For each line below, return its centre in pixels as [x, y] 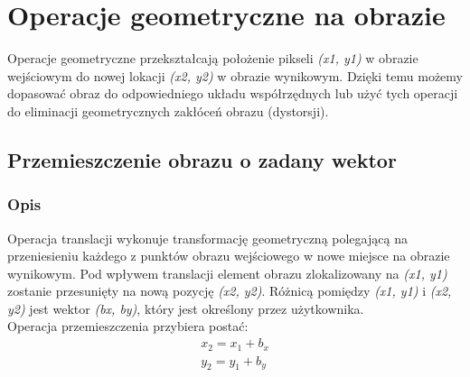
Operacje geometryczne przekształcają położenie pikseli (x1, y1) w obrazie [213, 58]
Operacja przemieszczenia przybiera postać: [128, 326]
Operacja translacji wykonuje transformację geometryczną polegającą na [207, 238]
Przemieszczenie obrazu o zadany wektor [202, 159]
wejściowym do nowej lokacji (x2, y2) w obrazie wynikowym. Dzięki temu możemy [235, 75]
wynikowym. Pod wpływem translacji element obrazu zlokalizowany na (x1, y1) [227, 273]
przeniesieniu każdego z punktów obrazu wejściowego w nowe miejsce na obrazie [229, 256]
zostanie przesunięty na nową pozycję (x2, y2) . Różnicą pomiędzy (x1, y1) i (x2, [230, 291]
